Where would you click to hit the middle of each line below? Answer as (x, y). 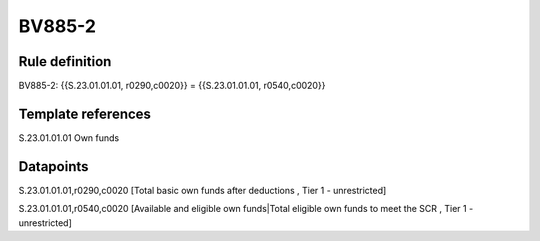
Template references (85, 113)
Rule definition (65, 61)
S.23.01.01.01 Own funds (69, 137)
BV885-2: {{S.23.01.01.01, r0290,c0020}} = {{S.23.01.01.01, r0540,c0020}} (172, 86)
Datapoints (53, 166)
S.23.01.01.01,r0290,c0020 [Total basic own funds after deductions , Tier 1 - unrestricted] (202, 190)
